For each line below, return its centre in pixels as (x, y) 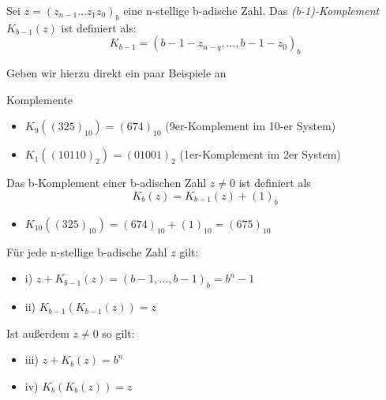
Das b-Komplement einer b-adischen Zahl (107, 183)
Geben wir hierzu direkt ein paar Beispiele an (116, 73)
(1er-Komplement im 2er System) (260, 154)
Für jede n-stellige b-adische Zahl (87, 251)
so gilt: (118, 333)
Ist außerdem (38, 333)
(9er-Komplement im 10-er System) (251, 126)
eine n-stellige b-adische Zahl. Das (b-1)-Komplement (251, 10)
